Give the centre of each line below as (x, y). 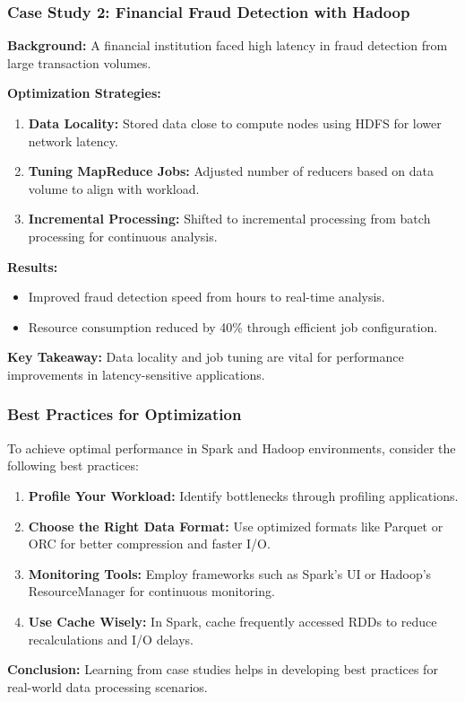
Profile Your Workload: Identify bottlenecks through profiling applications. (243, 495)
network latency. (73, 140)
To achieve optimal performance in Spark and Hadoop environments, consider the (232, 448)
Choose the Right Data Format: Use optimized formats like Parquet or (236, 526)
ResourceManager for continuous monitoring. (151, 591)
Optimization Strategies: (84, 93)
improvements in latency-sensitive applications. (136, 374)
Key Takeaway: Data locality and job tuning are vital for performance (206, 357)
